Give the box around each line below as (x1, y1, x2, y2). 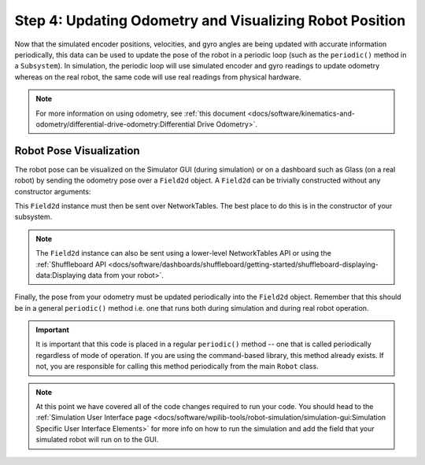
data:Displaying (35, 270, 87, 279)
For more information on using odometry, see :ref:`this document (35, 109, 246, 118)
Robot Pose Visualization (14, 144, 141, 157)
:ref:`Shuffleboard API (35, 260, 106, 269)
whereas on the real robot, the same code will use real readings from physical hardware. (14, 72, 302, 82)
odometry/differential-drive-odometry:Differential (35, 119, 196, 129)
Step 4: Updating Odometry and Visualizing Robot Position (14, 12, 406, 29)
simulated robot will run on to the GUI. (35, 435, 159, 445)
